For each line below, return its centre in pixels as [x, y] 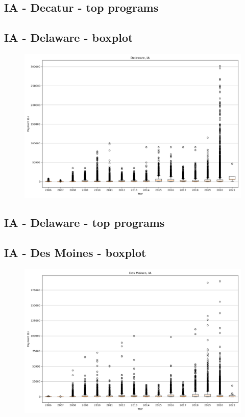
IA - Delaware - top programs [84, 223]
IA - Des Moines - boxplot [75, 253]
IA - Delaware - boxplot [69, 37]
